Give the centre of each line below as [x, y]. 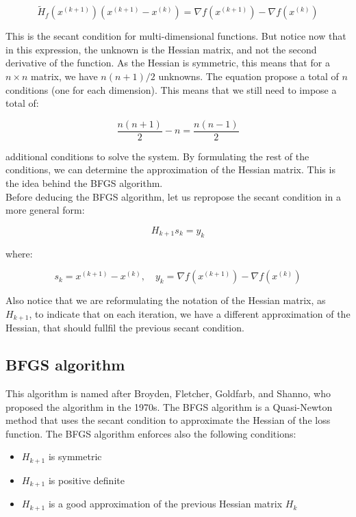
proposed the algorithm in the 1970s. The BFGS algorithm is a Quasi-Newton [169, 406]
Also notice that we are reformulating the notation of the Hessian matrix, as [166, 300]
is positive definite [86, 480]
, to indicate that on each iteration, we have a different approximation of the [190, 313]
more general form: [45, 210]
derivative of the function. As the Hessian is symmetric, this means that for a [168, 63]
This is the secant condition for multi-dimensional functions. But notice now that [176, 36]
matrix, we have [64, 76]
